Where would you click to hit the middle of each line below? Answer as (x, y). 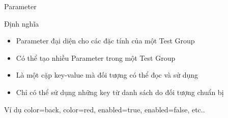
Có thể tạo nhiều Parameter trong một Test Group (96, 57)
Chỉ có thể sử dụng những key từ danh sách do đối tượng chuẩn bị (120, 92)
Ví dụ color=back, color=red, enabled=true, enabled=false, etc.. (105, 109)
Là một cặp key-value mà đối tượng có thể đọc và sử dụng (107, 75)
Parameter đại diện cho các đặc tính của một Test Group (105, 41)
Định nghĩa (22, 23)
